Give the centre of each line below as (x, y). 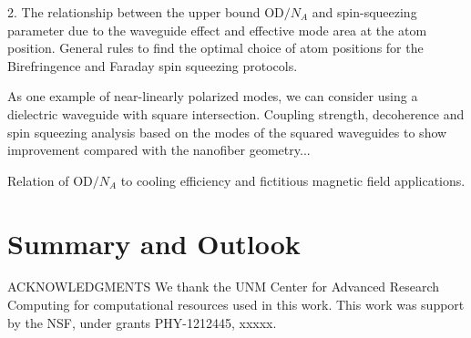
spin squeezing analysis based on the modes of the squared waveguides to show (227, 132)
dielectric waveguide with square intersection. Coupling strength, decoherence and (236, 113)
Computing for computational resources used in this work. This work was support (236, 305)
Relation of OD (50, 180)
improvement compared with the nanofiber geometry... (159, 150)
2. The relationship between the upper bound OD (146, 12)
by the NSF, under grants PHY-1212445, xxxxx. (142, 322)
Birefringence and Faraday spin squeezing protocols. (153, 65)
